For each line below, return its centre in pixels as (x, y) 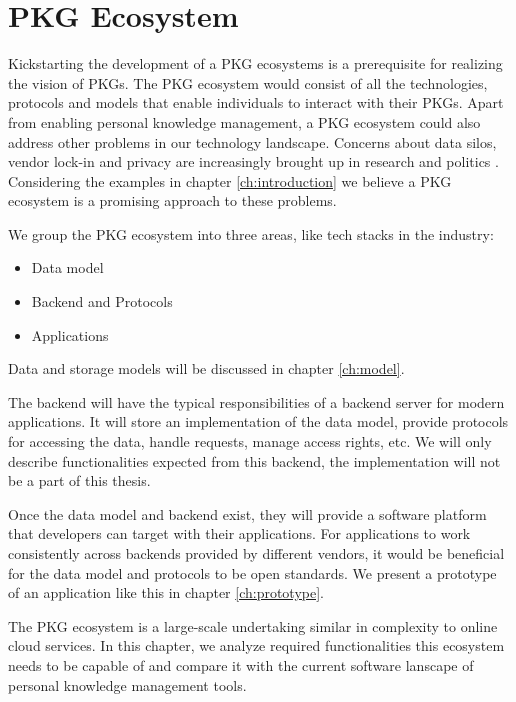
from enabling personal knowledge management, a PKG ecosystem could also (244, 121)
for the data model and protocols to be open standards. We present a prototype (252, 572)
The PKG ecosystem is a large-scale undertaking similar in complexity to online (253, 625)
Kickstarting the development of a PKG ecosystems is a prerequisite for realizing (255, 63)
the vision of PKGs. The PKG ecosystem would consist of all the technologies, (248, 82)
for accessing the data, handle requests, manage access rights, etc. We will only (250, 441)
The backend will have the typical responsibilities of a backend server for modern (256, 401)
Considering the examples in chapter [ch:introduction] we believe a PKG (230, 180)
